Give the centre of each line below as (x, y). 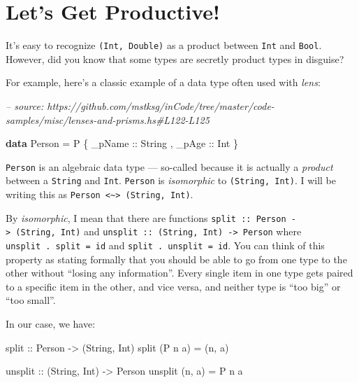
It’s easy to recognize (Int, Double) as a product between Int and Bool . (164, 45)
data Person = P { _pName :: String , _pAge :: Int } (122, 143)
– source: (25, 105)
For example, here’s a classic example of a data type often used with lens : (163, 82)
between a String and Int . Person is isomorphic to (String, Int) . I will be (171, 180)
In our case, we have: (51, 324)
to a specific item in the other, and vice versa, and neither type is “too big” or (173, 286)
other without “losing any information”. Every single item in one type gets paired (179, 273)
